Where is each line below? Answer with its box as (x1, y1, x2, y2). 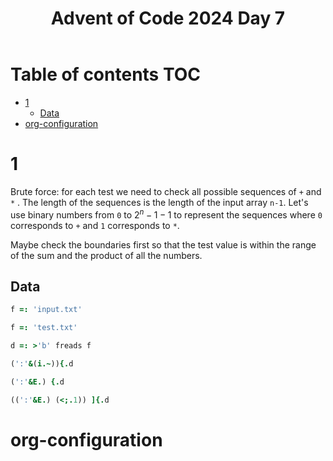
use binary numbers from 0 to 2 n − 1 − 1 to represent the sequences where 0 (10, 207, 323, 221)
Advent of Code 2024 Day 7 (50, 7, 286, 30)
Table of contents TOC (10, 63, 202, 86)
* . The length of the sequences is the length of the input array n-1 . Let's (10, 196, 309, 208)
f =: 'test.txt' (10, 323, 78, 333)
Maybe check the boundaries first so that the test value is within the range (10, 238, 317, 251)
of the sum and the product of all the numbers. (10, 249, 203, 261)
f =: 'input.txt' (10, 305, 83, 315)
